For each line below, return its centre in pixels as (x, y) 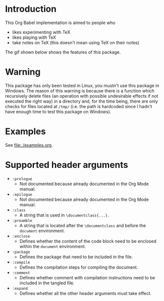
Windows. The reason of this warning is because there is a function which (80, 91)
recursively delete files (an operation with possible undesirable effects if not (82, 96)
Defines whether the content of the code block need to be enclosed (88, 241)
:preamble (22, 220)
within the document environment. (53, 246)
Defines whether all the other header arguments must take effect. (85, 293)
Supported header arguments (67, 165)
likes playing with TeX (34, 37)
